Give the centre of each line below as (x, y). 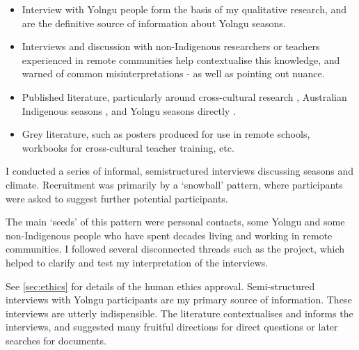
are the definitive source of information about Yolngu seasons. (154, 23)
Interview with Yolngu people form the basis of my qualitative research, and (184, 9)
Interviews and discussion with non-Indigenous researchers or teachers (171, 46)
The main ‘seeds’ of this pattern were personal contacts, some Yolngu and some (175, 222)
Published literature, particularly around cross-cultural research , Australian (184, 96)
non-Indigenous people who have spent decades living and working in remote (169, 235)
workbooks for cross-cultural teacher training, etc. (128, 147)
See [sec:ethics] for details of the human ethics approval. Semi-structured (160, 286)
